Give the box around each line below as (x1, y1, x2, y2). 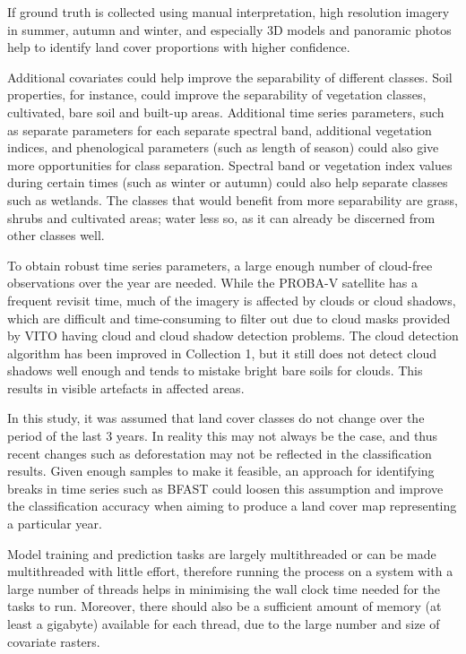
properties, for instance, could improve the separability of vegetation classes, (7, 85, 427, 104)
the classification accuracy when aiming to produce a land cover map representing (7, 496, 457, 515)
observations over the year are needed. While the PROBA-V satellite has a (7, 273, 418, 292)
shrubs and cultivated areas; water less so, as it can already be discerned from (7, 208, 436, 227)
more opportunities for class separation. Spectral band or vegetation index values (7, 155, 453, 174)
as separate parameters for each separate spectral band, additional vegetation (7, 120, 432, 139)
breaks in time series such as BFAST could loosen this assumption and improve (7, 478, 444, 497)
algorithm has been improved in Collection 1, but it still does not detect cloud (7, 343, 437, 362)
